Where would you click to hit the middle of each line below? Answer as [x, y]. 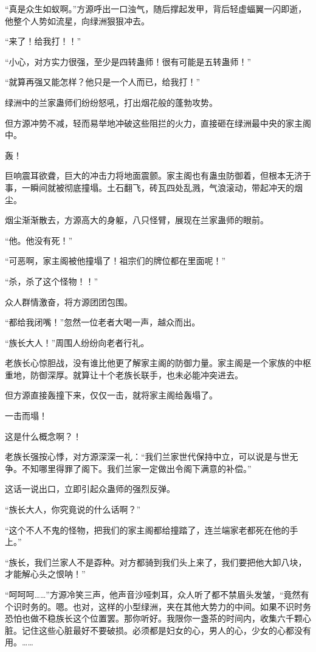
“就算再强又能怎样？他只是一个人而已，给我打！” [103, 82]
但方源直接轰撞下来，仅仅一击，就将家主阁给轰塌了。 [111, 395]
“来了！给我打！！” [43, 41]
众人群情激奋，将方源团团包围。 [69, 301]
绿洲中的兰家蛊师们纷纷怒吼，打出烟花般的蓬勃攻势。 [111, 102]
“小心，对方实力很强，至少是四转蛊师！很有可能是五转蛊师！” [128, 61]
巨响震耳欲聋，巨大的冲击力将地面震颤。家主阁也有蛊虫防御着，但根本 [145, 175]
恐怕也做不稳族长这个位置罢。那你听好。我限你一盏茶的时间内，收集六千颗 [154, 618]
